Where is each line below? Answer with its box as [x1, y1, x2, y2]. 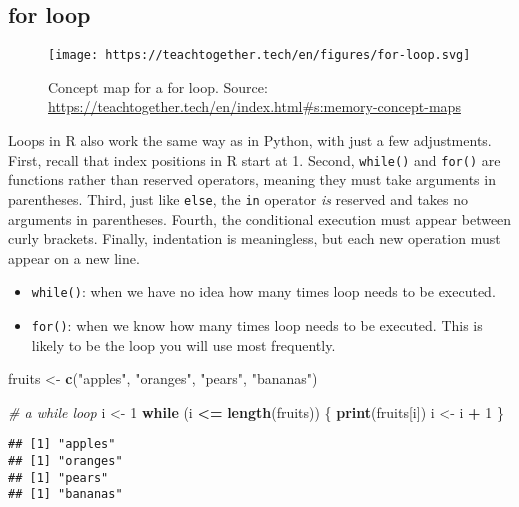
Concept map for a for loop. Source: [48, 76, 268, 97]
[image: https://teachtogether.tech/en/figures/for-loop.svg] [48, 48, 471, 63]
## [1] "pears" [8, 470, 109, 485]
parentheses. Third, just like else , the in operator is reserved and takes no [8, 188, 469, 209]
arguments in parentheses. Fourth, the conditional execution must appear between [8, 208, 512, 229]
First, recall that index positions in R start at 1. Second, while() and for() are [8, 149, 501, 170]
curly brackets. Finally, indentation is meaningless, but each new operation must [8, 228, 501, 249]
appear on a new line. [8, 247, 140, 268]
